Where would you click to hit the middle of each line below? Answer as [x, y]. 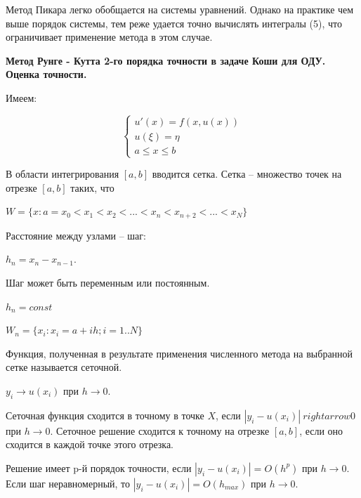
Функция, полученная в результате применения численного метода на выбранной [179, 353]
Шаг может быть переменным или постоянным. [108, 282]
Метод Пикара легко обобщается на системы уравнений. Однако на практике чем [180, 9]
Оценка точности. [46, 74]
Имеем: [21, 97]
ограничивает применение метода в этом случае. [109, 37]
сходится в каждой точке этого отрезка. [90, 444]
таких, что [92, 187]
